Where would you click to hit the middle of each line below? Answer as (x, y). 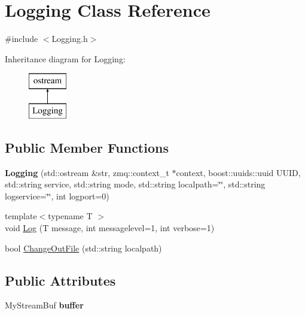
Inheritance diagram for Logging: (65, 58)
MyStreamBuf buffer (44, 305)
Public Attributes (60, 280)
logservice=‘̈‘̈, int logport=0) (57, 196)
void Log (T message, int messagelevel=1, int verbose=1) (110, 228)
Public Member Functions (87, 147)
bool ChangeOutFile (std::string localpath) (83, 248)
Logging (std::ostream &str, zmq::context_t (87, 172)
